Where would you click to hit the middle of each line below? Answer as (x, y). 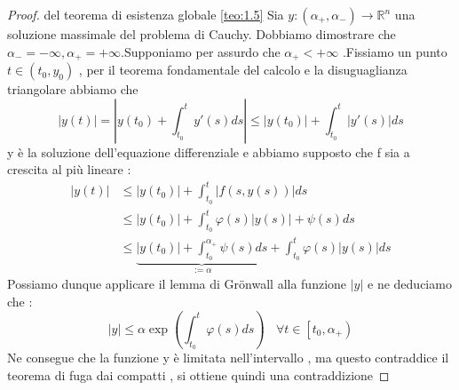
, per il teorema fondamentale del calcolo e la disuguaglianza (243, 70)
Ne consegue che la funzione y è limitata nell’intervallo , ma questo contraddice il (228, 358)
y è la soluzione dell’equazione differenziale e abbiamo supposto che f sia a (209, 151)
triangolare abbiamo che (73, 89)
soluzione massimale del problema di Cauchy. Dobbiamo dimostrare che (202, 34)
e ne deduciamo (410, 284)
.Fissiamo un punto (395, 51)
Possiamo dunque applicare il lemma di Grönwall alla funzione (177, 284)
